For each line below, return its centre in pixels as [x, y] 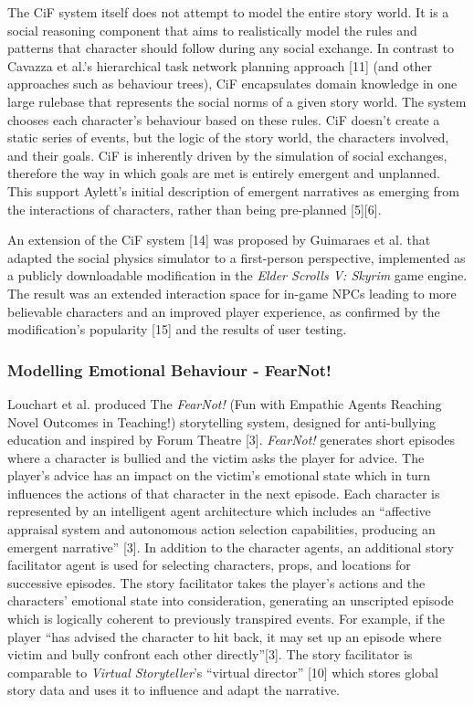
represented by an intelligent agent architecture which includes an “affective [219, 511]
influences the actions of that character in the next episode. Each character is [224, 493]
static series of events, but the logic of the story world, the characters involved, [228, 137]
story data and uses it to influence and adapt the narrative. [174, 690]
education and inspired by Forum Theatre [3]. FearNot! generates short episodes [232, 440]
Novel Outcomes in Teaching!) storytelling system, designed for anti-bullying [222, 421]
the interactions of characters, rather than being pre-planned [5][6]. [195, 209]
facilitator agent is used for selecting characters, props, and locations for [209, 565]
